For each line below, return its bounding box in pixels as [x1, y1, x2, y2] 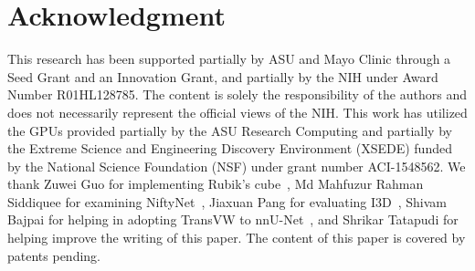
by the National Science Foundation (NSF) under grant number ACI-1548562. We [7, 156, 466, 175]
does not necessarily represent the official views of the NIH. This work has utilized [7, 102, 468, 121]
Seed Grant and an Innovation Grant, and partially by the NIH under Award [7, 67, 438, 86]
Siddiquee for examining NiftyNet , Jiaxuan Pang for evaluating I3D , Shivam [7, 192, 448, 211]
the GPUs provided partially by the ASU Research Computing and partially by [7, 120, 452, 140]
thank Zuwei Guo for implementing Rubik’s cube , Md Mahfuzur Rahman [7, 174, 424, 193]
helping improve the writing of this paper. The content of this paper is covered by [7, 228, 466, 247]
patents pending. [7, 245, 100, 265]
